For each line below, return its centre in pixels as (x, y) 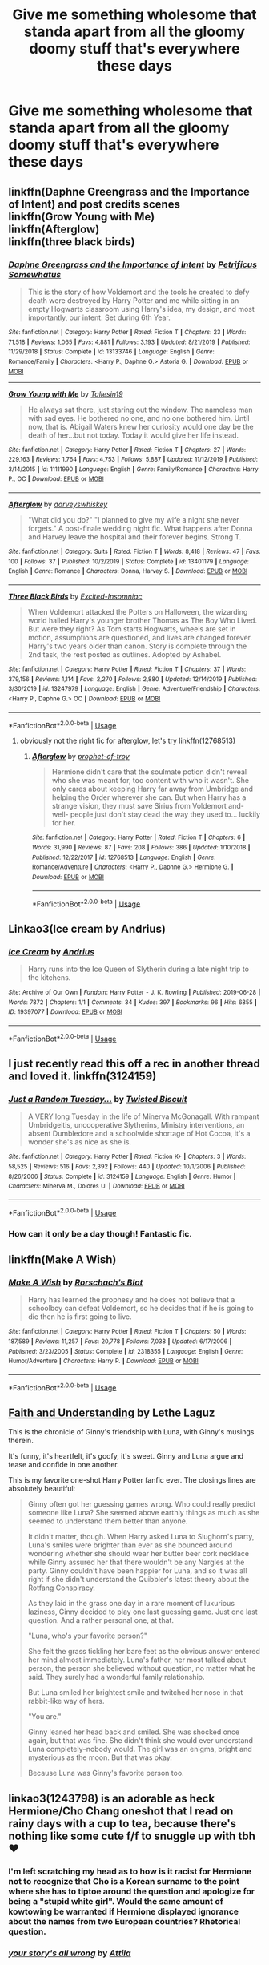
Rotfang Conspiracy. (62, 1588)
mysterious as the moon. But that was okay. (100, 1757)
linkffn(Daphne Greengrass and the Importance (129, 191)
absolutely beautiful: (42, 1489)
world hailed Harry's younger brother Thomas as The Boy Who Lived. (143, 621)
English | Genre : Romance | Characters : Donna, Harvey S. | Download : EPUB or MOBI (128, 571)
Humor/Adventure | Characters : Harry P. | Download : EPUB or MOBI (103, 1361)
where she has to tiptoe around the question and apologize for (131, 1891)
